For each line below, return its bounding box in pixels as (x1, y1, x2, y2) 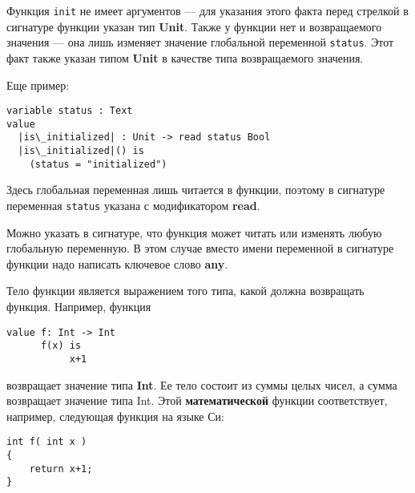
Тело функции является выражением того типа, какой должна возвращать (6, 282, 365, 299)
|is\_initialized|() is (18, 145, 144, 157)
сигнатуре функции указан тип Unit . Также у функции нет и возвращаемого (6, 18, 382, 34)
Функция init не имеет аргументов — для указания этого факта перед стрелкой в (6, 2, 409, 18)
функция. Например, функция (6, 298, 151, 314)
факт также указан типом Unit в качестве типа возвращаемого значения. (6, 49, 364, 66)
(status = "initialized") (29, 158, 167, 170)
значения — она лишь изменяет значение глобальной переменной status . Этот (6, 34, 394, 51)
